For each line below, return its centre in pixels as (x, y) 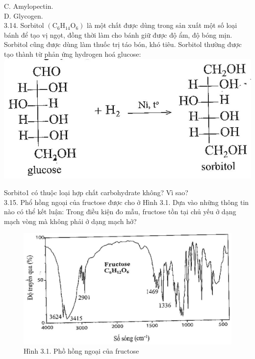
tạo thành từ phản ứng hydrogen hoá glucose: (73, 54)
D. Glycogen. (24, 15)
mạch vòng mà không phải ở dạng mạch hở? (70, 221)
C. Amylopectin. (29, 6)
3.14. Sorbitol (24, 25)
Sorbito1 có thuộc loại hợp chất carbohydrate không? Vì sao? (96, 192)
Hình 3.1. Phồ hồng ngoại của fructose (81, 351)
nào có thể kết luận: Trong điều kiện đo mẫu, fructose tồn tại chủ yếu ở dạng (120, 212)
